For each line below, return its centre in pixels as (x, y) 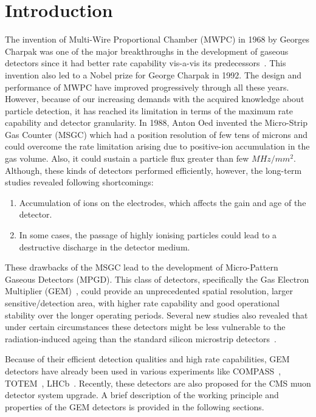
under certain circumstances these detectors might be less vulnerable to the (145, 327)
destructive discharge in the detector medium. (105, 246)
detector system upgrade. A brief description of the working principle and (142, 395)
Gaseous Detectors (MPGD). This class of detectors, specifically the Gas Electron (157, 279)
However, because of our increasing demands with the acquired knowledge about (155, 99)
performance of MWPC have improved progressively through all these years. (147, 87)
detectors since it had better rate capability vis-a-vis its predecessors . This (146, 63)
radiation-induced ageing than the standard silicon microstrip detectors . (141, 338)
